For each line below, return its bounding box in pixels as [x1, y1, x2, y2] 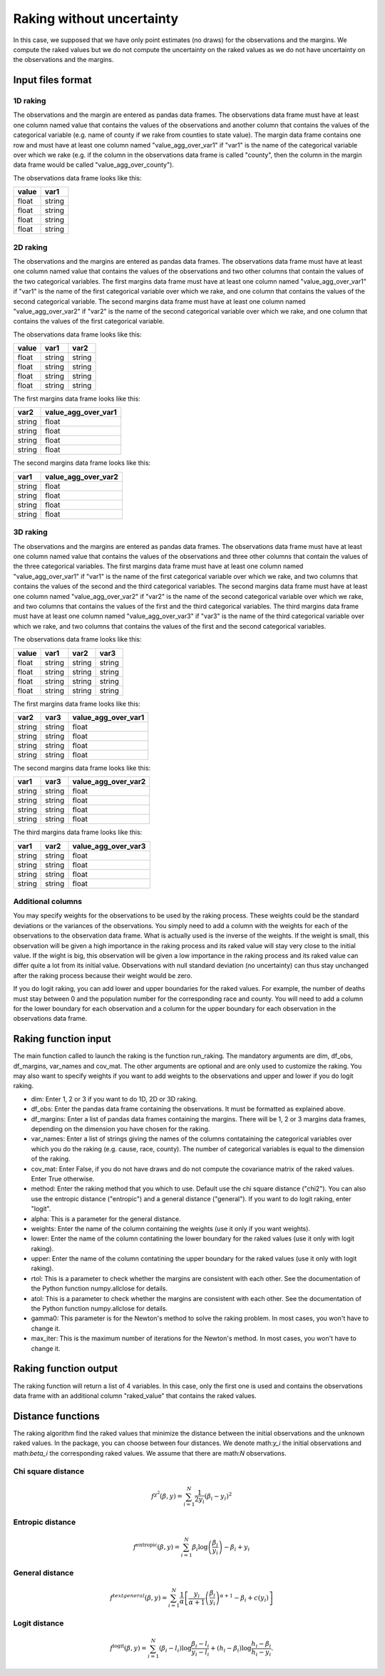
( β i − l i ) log [158, 1644, 192, 1654]
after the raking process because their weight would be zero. [13, 971, 192, 980]
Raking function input [13, 1033, 112, 1045]
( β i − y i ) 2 [204, 1491, 232, 1502]
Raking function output [13, 1362, 118, 1375]
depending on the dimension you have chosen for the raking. [31, 1125, 210, 1133]
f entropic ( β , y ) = [133, 1542, 180, 1551]
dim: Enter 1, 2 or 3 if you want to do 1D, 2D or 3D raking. [31, 1094, 197, 1103]
